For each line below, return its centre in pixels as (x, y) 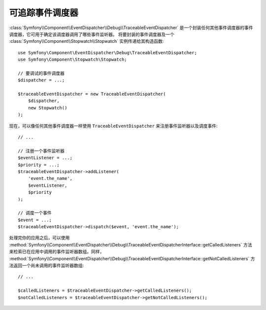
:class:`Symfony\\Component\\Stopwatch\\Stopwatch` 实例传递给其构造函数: (86, 41)
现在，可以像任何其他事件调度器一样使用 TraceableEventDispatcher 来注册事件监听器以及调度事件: (113, 126)
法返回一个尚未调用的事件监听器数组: (47, 266)
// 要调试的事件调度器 (41, 73)
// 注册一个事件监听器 (41, 151)
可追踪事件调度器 (44, 13)
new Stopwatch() (48, 108)
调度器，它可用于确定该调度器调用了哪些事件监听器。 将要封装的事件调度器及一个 (92, 34)
